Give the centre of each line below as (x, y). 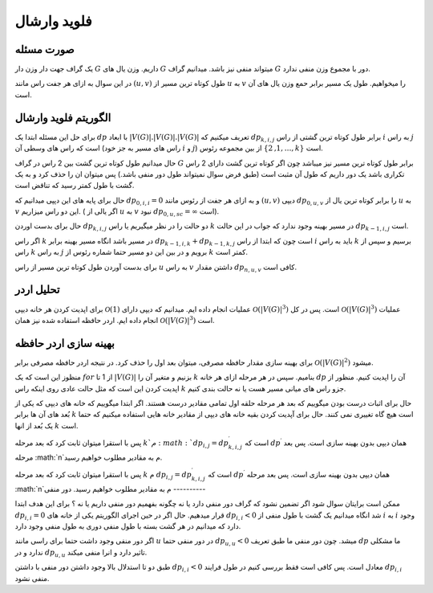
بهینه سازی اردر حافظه (65, 343)
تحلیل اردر (37, 290)
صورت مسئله (45, 49)
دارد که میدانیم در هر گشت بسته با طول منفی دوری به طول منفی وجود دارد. (128, 526)
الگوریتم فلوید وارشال (63, 118)
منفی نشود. (32, 578)
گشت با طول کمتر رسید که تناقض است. (75, 186)
